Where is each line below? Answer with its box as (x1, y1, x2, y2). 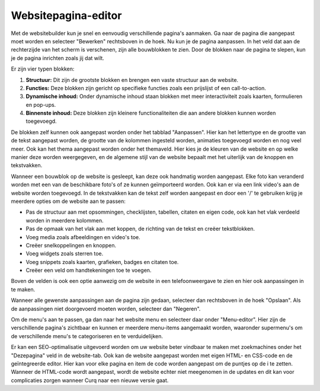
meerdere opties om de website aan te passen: (11, 198, 126, 205)
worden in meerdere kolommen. (25, 217, 104, 224)
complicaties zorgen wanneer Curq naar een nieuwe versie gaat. (11, 377, 169, 384)
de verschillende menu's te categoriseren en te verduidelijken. (11, 332, 163, 339)
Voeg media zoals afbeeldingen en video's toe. (25, 233, 140, 240)
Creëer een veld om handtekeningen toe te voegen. (25, 267, 152, 274)
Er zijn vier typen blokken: (11, 65, 75, 72)
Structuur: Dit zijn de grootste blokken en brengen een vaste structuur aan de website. (25, 76, 239, 83)
